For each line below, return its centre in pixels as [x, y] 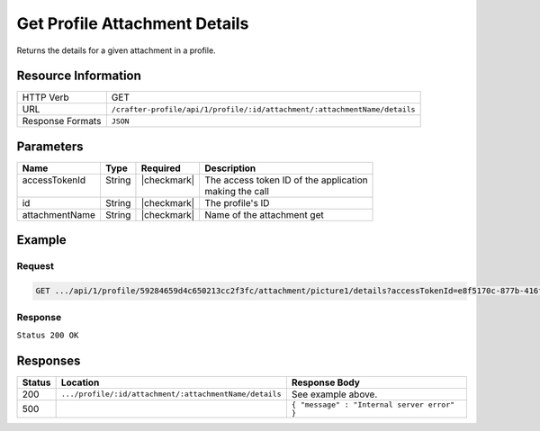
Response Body [325, 382]
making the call [237, 191]
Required [161, 168]
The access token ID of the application [286, 180]
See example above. [334, 394]
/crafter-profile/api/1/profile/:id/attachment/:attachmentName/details [263, 109]
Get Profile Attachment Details [133, 23]
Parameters [50, 146]
